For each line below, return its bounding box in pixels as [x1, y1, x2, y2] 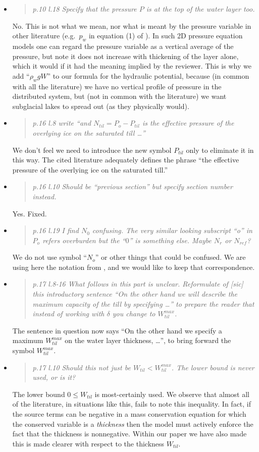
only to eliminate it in [186, 144, 254, 155]
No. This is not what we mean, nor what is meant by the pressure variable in [12, 20, 251, 31]
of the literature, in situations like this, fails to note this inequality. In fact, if [12, 399, 251, 409]
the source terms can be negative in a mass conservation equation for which [12, 409, 246, 419]
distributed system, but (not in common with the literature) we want [12, 91, 227, 101]
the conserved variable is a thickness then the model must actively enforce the [12, 418, 253, 429]
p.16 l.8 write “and [32, 118, 91, 128]
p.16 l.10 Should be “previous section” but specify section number [32, 181, 233, 192]
